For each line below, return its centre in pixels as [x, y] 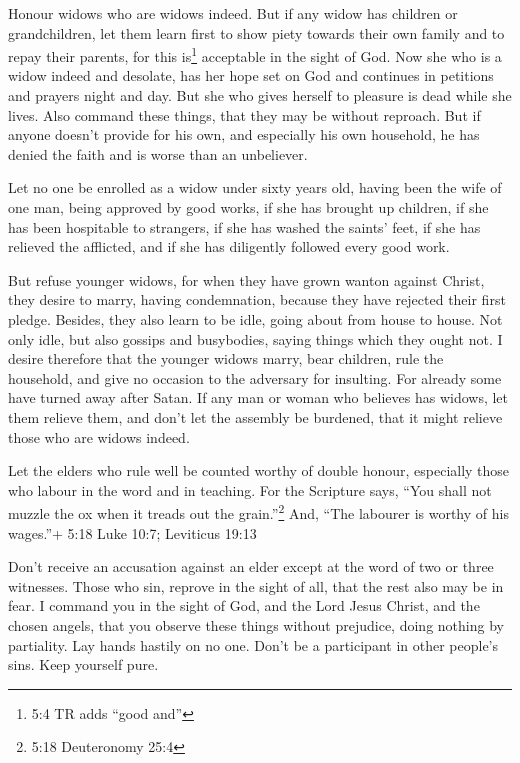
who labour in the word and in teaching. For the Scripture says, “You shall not [250, 489]
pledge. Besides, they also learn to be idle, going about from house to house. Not [255, 318]
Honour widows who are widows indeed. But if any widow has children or [233, 13]
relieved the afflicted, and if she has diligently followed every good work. [229, 246]
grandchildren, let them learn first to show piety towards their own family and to [256, 32]
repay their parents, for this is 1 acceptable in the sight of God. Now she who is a [255, 54]
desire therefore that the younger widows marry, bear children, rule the [226, 358]
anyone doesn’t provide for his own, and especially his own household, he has [244, 134]
